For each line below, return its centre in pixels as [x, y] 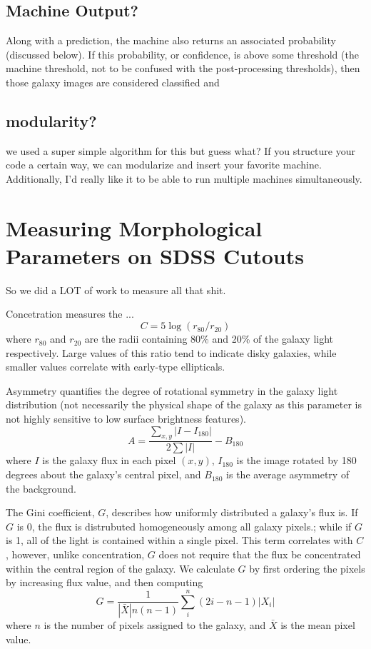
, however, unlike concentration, [75, 554]
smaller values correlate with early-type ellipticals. [116, 367]
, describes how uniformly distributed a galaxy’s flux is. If [232, 512]
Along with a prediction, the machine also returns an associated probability [171, 40]
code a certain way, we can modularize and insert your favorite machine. [164, 165]
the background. [41, 488]
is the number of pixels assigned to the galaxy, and [155, 625]
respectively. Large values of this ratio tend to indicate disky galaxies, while [171, 352]
